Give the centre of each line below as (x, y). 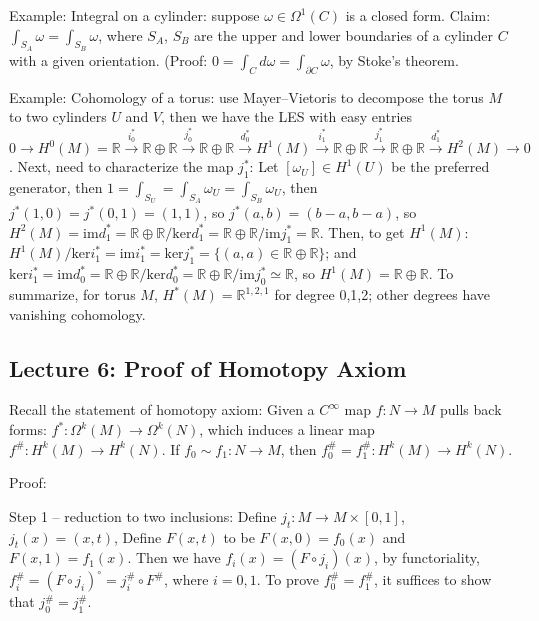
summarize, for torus (72, 294)
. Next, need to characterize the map (121, 166)
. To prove (288, 579)
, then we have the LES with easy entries (287, 116)
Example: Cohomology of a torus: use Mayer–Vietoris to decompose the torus (246, 96)
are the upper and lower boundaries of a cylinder (344, 34)
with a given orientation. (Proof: (108, 59)
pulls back (471, 409)
